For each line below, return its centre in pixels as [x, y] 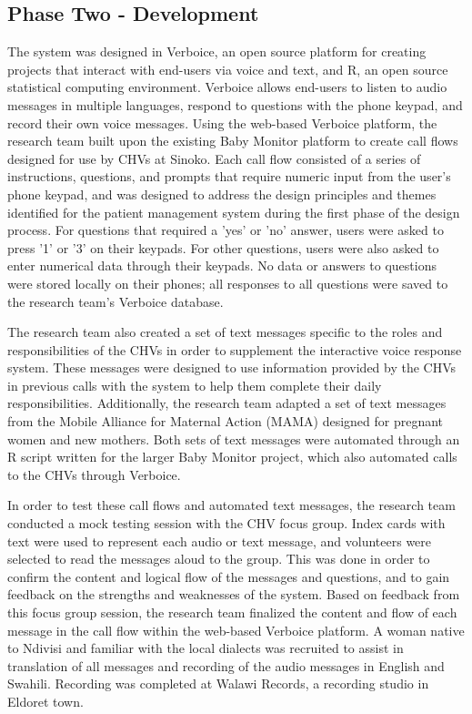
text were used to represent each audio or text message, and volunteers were [220, 541]
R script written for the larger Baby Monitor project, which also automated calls [232, 457]
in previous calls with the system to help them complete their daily [195, 385]
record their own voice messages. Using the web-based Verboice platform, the [222, 122]
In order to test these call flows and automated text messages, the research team [231, 505]
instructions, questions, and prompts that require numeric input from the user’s [229, 176]
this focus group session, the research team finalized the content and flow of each [232, 612]
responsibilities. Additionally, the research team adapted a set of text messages [227, 403]
